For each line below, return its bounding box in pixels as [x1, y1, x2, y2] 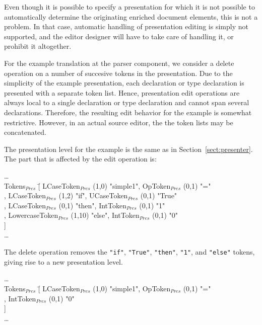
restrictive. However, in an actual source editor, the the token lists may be [4, 117, 233, 127]
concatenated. [4, 127, 46, 137]
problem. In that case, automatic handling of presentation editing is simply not [4, 21, 248, 32]
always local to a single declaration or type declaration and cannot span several [4, 97, 249, 108]
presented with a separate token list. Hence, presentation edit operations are [4, 87, 240, 98]
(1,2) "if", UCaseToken [58, 190, 128, 201]
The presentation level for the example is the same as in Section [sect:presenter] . [4, 143, 253, 154]
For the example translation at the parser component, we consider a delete [4, 57, 234, 68]
